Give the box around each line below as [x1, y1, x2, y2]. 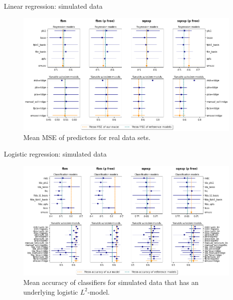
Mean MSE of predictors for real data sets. [23, 132, 150, 142]
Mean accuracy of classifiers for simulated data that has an [23, 277, 199, 287]
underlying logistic [23, 286, 78, 297]
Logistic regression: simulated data [4, 149, 107, 159]
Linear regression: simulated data [4, 1, 103, 11]
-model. [87, 286, 110, 297]
